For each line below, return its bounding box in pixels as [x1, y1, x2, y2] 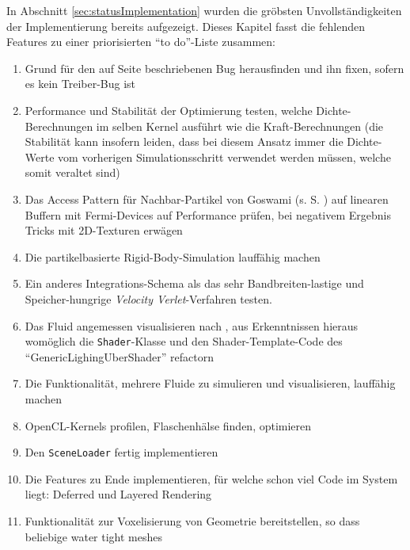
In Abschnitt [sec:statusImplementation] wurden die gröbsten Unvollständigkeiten [6, 2, 402, 18]
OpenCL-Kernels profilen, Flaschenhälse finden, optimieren [25, 417, 312, 434]
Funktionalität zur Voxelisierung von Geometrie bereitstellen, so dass [25, 512, 360, 529]
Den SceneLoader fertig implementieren [25, 444, 218, 460]
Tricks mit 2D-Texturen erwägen [25, 222, 183, 239]
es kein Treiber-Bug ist [25, 75, 136, 92]
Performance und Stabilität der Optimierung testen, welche [25, 101, 313, 118]
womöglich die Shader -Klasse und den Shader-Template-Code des [25, 333, 343, 349]
